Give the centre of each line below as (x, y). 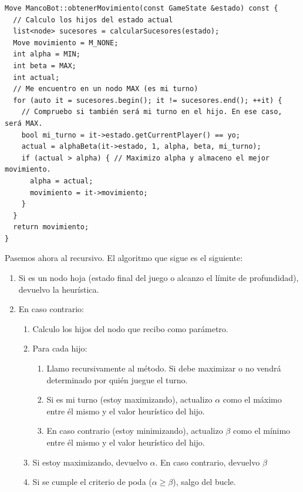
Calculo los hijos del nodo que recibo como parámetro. (130, 328)
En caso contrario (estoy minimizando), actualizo (135, 431)
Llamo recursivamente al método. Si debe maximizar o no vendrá (164, 368)
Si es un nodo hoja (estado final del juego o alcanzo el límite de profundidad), (159, 278)
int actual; (36, 77)
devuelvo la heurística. (59, 289)
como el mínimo (262, 431)
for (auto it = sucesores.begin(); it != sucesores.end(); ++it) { (148, 100)
